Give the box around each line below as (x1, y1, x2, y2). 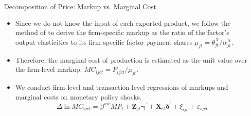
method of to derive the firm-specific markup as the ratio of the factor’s (15, 27, 229, 37)
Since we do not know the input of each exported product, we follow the (15, 17, 231, 28)
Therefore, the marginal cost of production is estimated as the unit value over (15, 54, 247, 65)
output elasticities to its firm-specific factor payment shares (15, 36, 193, 47)
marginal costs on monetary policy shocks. (15, 91, 142, 101)
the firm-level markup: (15, 64, 82, 74)
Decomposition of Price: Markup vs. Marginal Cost (4, 1, 157, 11)
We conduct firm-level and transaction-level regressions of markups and (15, 82, 228, 92)
